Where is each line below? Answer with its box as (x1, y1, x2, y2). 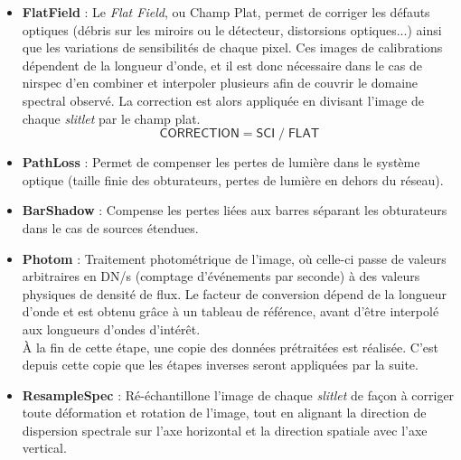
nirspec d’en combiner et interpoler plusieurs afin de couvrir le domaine (22, 73, 419, 92)
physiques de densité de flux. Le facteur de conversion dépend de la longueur (22, 284, 447, 303)
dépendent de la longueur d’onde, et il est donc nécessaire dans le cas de (22, 55, 422, 74)
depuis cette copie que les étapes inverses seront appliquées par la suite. (22, 355, 419, 374)
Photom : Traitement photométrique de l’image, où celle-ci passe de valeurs (22, 249, 447, 268)
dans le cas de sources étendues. (22, 218, 199, 237)
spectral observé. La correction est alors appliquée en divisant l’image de (22, 90, 424, 109)
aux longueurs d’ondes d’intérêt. (22, 319, 201, 338)
